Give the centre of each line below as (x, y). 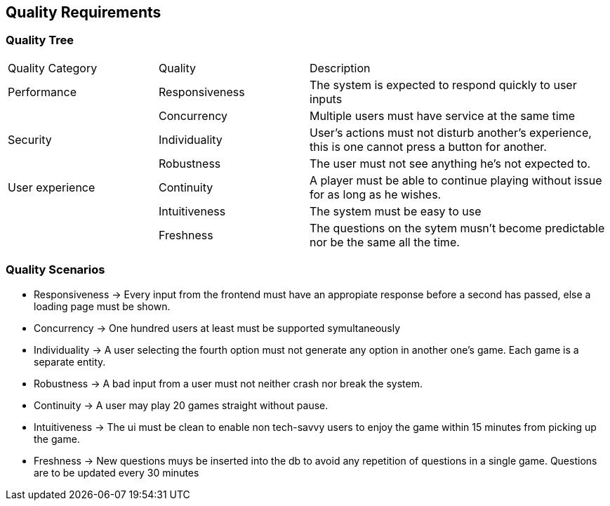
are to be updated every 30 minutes (117, 472)
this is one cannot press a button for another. (428, 146)
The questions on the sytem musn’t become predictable (457, 228)
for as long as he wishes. (376, 194)
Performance (42, 92)
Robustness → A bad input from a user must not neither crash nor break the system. (228, 383)
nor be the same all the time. (385, 242)
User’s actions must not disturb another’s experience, (451, 132)
